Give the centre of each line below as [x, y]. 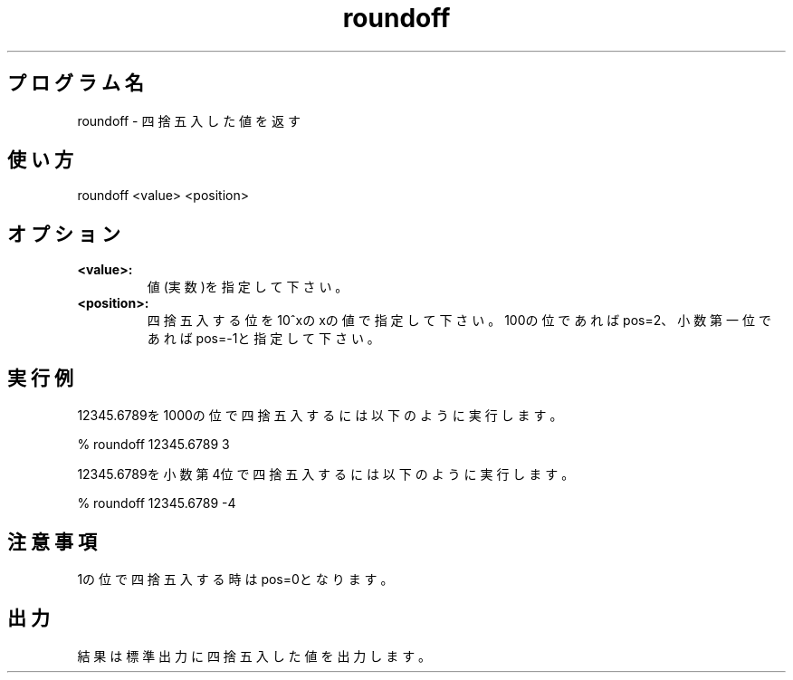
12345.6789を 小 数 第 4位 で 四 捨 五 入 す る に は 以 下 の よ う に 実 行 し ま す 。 [326, 474]
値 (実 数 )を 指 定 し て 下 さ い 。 [248, 287]
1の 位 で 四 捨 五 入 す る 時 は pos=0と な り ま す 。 [235, 579]
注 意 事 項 [52, 541]
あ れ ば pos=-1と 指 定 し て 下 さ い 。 [263, 339]
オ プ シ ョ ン [64, 234]
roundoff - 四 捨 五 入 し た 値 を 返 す [189, 120]
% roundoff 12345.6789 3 [153, 445]
